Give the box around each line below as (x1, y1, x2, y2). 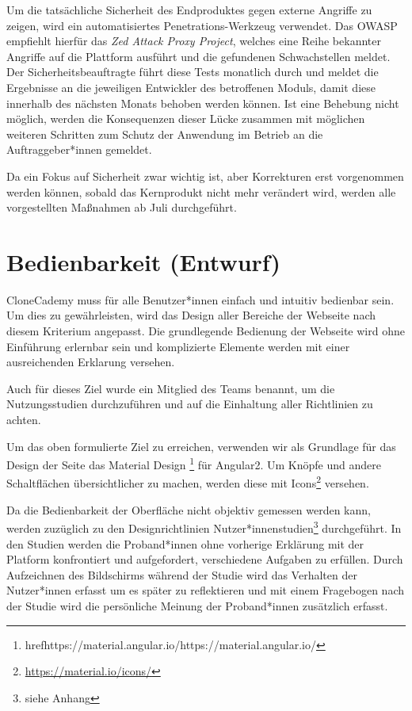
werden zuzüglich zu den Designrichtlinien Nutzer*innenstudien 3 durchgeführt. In (6, 518, 402, 536)
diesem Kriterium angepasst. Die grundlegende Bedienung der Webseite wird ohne (6, 323, 405, 339)
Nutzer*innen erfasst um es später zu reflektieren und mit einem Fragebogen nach (6, 582, 404, 598)
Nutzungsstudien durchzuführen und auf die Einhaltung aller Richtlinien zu (6, 396, 373, 412)
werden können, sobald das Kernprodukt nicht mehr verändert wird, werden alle (6, 183, 396, 200)
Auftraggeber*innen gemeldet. (6, 141, 152, 158)
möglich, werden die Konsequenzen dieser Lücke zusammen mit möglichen (6, 110, 365, 127)
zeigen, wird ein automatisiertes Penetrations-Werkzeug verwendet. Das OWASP (6, 17, 398, 33)
